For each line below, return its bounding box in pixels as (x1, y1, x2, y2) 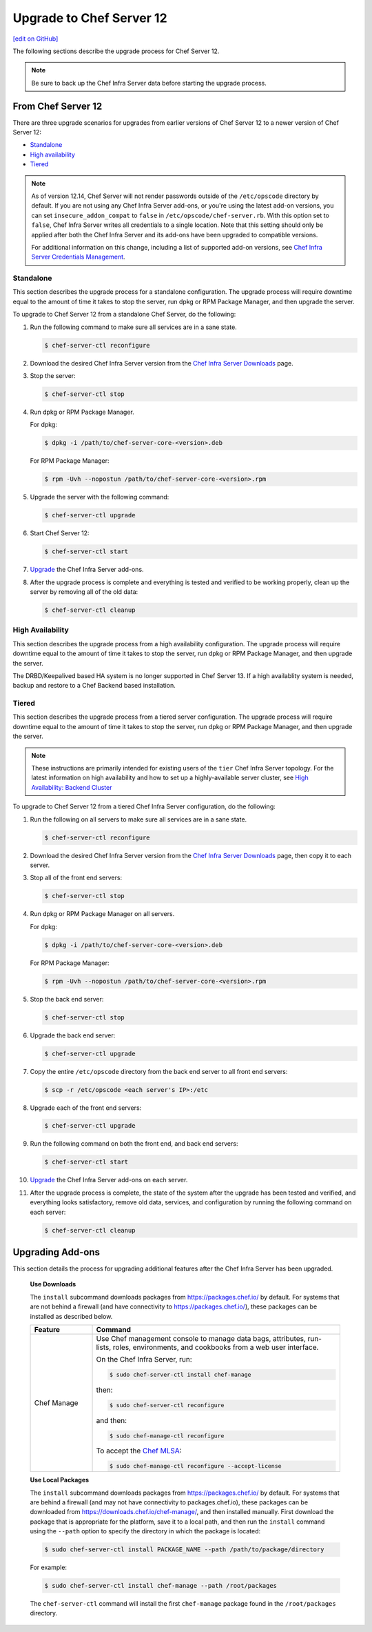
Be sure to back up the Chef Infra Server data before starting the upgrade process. (31, 79, 267, 87)
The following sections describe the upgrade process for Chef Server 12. (12, 47, 220, 55)
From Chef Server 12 (12, 100, 103, 112)
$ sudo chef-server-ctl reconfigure (109, 1401, 225, 1409)
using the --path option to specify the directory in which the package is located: (30, 1527, 261, 1535)
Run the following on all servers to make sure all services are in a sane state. (30, 815, 247, 824)
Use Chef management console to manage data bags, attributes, (96, 1334, 307, 1344)
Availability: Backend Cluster (31, 783, 112, 791)
